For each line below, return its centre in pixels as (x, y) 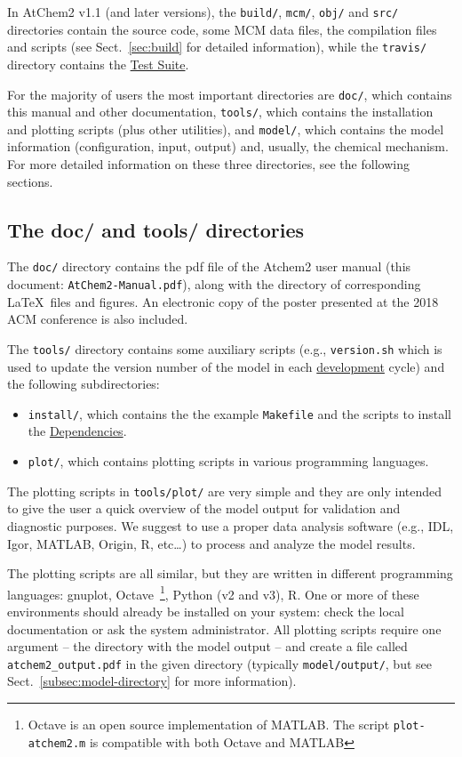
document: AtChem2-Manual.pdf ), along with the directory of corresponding (214, 284)
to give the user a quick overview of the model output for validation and (204, 508)
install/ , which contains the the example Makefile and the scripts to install (239, 413)
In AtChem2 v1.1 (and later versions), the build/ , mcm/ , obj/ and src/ (203, 12)
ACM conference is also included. (98, 319)
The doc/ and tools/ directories (156, 229)
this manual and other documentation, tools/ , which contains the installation (220, 112)
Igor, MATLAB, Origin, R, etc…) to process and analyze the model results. (211, 543)
